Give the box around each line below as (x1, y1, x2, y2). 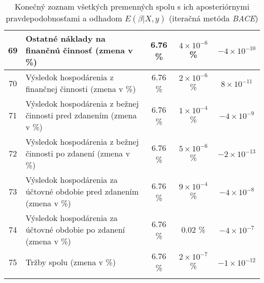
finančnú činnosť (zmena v (25, 44, 133, 56)
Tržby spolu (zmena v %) (25, 256, 116, 268)
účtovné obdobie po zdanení (25, 224, 125, 235)
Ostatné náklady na (25, 33, 106, 44)
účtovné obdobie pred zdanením (25, 185, 139, 197)
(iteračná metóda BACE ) (169, 12, 258, 24)
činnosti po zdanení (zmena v (25, 147, 130, 159)
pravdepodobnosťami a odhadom (6, 12, 122, 24)
